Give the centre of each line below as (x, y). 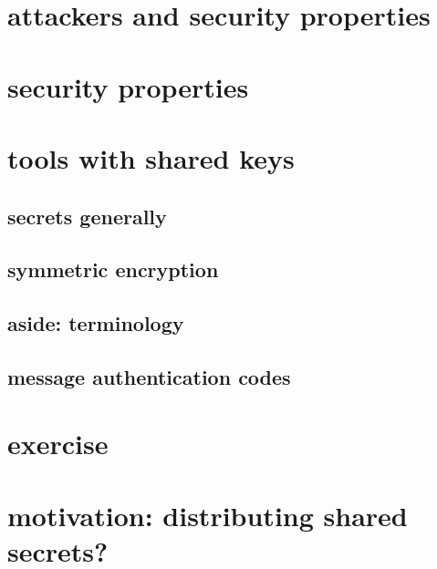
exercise (58, 444)
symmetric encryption (113, 269)
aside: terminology (96, 323)
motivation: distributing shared (208, 515)
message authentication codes (149, 376)
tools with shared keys (151, 157)
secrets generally (87, 216)
